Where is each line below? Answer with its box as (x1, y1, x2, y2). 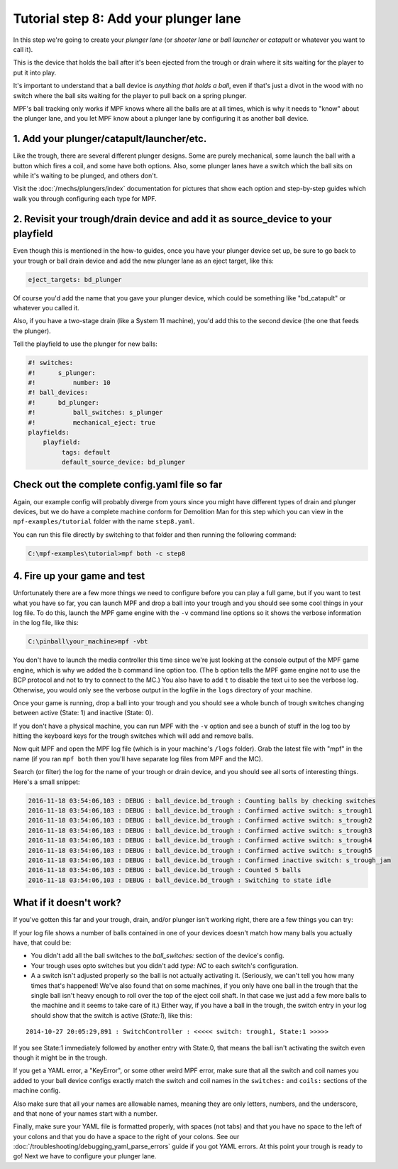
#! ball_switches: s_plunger (28, 408, 163, 417)
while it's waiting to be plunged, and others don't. (13, 171, 158, 180)
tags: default (61, 448, 111, 456)
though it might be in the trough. (13, 1053, 108, 1062)
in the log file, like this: (13, 619, 79, 627)
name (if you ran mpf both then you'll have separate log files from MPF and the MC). (13, 754, 263, 763)
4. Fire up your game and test (13, 570, 145, 582)
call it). (13, 45, 33, 53)
